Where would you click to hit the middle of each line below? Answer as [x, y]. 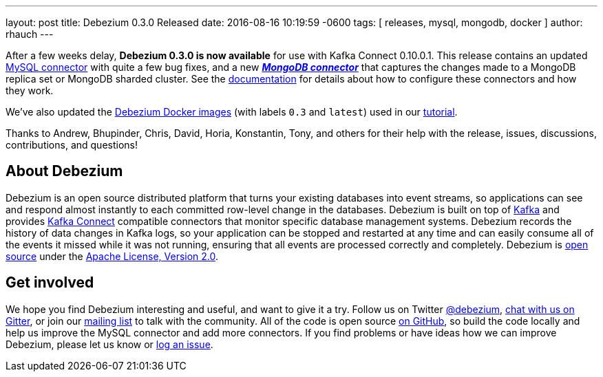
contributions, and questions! [72, 145]
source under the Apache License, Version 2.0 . [112, 256]
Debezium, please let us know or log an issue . [109, 344]
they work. [30, 90]
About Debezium [64, 171]
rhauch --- [30, 34]
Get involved [50, 283]
